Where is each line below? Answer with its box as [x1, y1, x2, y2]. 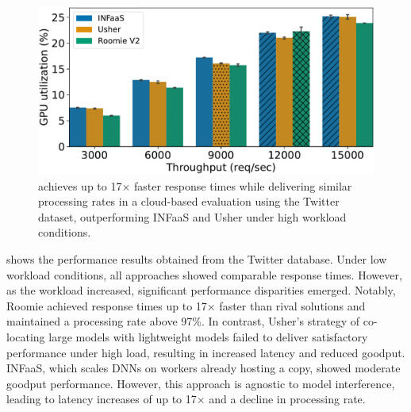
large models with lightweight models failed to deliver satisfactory [48, 328, 368, 345]
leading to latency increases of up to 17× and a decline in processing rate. [6, 391, 366, 407]
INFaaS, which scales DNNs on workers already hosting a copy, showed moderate [6, 360, 401, 376]
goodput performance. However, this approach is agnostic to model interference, [6, 375, 395, 391]
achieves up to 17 [38, 177, 122, 194]
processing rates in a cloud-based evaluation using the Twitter [38, 193, 340, 210]
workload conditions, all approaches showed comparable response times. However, [6, 266, 402, 283]
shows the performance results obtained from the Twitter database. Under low [6, 250, 387, 267]
